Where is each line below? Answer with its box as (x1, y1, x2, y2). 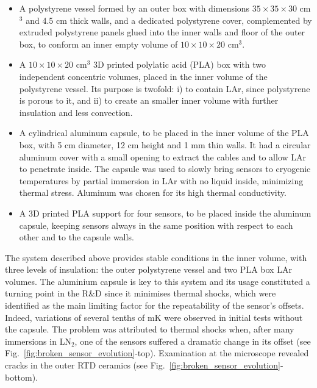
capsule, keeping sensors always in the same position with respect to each (19, 218, 293, 231)
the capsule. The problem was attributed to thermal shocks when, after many (5, 323, 294, 336)
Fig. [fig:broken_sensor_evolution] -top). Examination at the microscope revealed (5, 347, 309, 359)
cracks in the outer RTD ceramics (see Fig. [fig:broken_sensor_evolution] (5, 359, 280, 372)
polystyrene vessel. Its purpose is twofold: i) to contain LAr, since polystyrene (19, 82, 310, 95)
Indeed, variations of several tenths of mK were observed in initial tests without (5, 311, 303, 323)
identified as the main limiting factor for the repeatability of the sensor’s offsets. (5, 299, 304, 312)
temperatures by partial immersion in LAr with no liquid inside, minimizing (19, 174, 304, 187)
